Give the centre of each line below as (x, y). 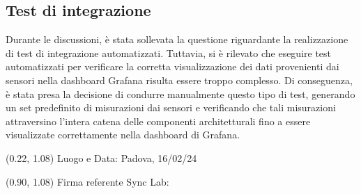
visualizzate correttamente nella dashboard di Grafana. (123, 135)
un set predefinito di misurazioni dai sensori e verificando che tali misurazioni (171, 107)
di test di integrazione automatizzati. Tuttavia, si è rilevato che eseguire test (169, 52)
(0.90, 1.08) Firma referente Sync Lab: (87, 181)
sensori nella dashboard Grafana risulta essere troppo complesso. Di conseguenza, (179, 80)
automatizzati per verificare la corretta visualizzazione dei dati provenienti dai (172, 66)
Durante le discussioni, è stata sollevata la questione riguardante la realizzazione (177, 39)
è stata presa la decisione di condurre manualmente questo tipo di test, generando (180, 94)
